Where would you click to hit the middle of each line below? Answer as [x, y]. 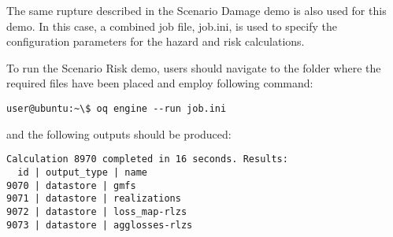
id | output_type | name [82, 172]
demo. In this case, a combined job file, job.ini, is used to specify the [172, 26]
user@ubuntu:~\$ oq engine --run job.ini [117, 108]
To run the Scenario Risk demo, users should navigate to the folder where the [194, 67]
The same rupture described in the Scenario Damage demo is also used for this [196, 10]
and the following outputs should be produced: [119, 133]
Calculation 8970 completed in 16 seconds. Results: [147, 159]
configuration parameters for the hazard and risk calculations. [156, 41]
